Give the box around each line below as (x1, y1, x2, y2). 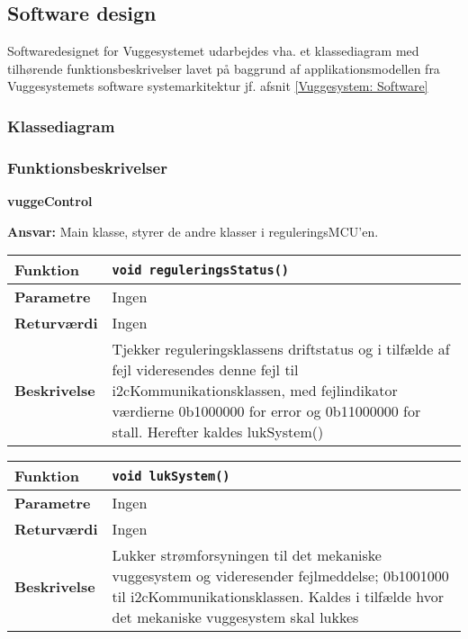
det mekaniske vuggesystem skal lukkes (112, 607, 359, 628)
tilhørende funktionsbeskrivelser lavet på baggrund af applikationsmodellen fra (7, 58, 440, 77)
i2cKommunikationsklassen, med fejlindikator (112, 380, 398, 401)
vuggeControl (7, 192, 93, 211)
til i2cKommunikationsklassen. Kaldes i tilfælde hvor (112, 586, 445, 607)
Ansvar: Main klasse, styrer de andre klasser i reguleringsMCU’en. (7, 221, 379, 240)
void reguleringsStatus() (112, 262, 290, 277)
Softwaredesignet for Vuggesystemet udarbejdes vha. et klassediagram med (7, 41, 419, 60)
